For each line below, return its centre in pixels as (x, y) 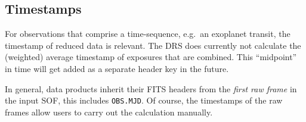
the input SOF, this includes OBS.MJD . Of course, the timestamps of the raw (144, 100)
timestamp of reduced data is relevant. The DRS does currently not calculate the (153, 45)
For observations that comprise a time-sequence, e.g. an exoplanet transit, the (148, 34)
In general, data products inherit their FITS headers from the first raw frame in (151, 88)
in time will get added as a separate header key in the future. (117, 68)
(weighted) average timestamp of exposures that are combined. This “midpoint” (151, 57)
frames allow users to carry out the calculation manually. (109, 112)
